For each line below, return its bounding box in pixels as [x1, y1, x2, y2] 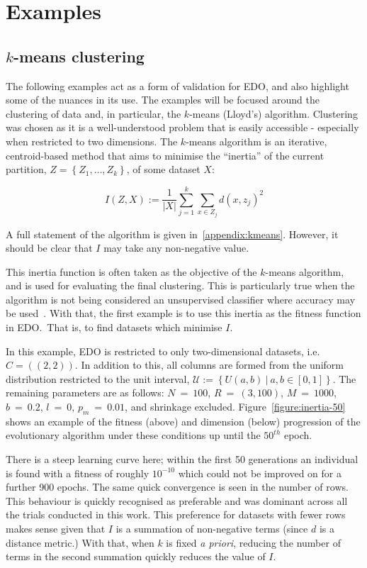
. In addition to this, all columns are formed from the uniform [74, 357, 344, 372]
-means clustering [13, 45, 145, 67]
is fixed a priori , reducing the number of [166, 535, 341, 550]
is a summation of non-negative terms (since [115, 520, 308, 535]
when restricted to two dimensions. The [6, 133, 178, 148]
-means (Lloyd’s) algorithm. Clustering [189, 106, 358, 121]
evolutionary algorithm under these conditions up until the [6, 428, 261, 442]
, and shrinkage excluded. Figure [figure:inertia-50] [125, 399, 346, 414]
